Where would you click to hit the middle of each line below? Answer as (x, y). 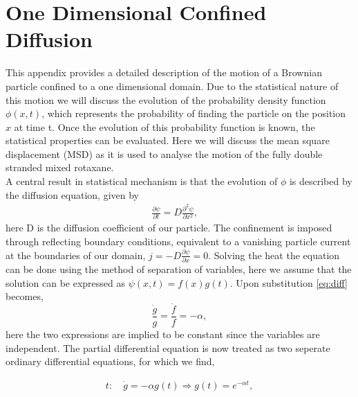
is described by (321, 181)
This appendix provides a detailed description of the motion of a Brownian (164, 72)
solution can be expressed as (65, 282)
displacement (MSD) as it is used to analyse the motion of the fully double (164, 153)
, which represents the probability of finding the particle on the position (194, 113)
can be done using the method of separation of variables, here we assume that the (179, 268)
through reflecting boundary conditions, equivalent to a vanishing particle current (178, 241)
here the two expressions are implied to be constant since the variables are (163, 334)
